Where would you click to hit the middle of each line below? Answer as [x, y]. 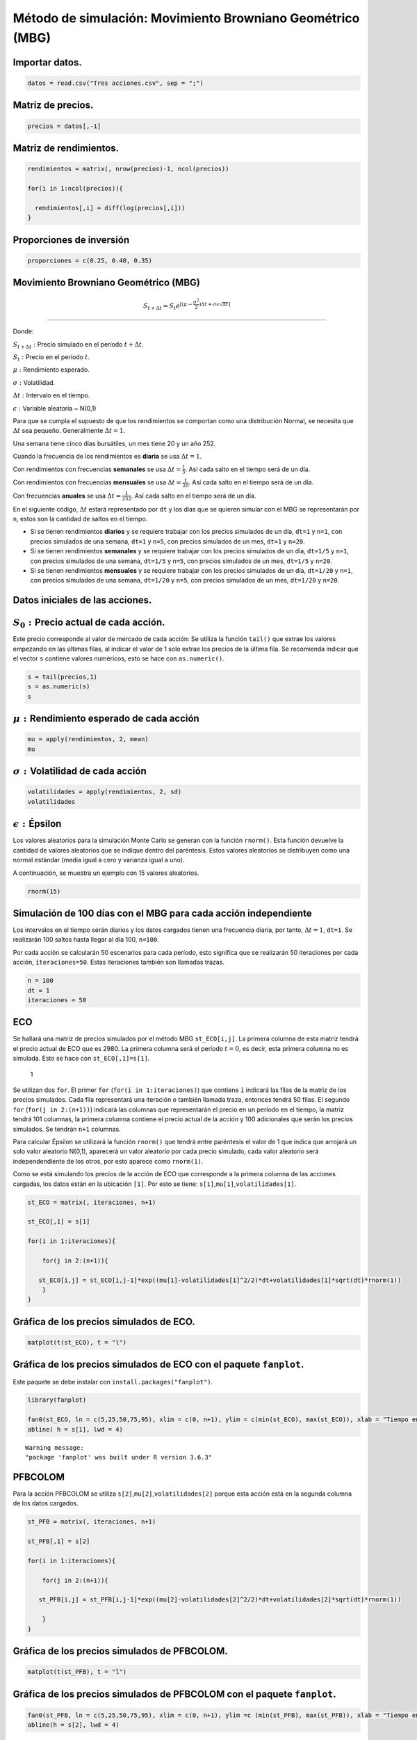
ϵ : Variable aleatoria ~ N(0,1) [55, 408]
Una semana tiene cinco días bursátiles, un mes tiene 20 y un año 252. [114, 443]
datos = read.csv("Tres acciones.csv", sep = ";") [116, 83]
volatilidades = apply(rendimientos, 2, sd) [105, 792]
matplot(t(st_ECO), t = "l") [77, 1342]
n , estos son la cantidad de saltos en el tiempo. [80, 519]
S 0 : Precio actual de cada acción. [89, 623]
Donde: [23, 331]
